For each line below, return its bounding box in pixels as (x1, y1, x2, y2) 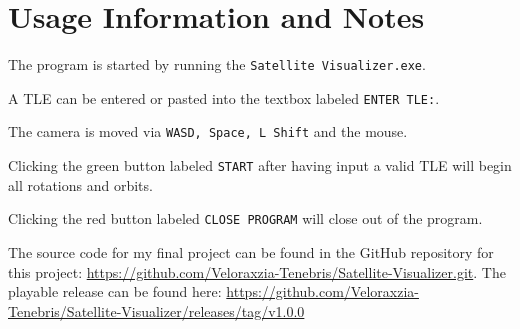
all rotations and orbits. (8, 174, 153, 195)
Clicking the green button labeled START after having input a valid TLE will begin (8, 155, 512, 176)
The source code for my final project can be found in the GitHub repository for (8, 242, 494, 262)
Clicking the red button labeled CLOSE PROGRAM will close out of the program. (8, 208, 483, 229)
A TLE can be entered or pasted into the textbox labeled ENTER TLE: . (8, 87, 440, 108)
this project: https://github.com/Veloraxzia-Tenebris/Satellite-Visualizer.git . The (8, 261, 506, 282)
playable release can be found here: (8, 281, 222, 302)
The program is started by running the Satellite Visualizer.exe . (8, 54, 426, 75)
